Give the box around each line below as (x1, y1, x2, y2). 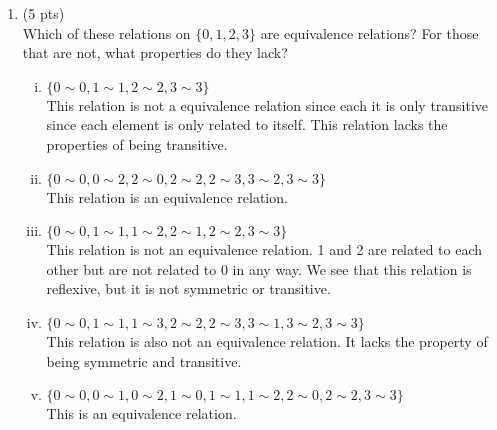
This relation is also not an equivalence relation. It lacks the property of (46, 330, 488, 351)
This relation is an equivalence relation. (46, 186, 288, 207)
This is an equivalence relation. (46, 403, 237, 424)
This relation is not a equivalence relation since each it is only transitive (46, 94, 489, 115)
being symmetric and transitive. (46, 350, 242, 371)
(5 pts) (22, 3, 65, 23)
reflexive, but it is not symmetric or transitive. (46, 278, 331, 299)
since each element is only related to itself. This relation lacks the (46, 114, 448, 135)
